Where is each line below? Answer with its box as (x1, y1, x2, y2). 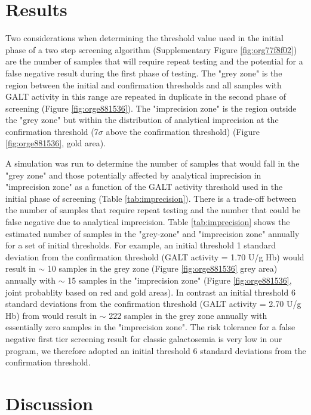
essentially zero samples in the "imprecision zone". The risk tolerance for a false (5, 321, 295, 333)
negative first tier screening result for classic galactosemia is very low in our (5, 332, 282, 345)
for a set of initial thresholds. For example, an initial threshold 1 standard (5, 239, 276, 251)
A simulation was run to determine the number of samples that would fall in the (5, 157, 300, 170)
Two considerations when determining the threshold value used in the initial (5, 32, 284, 44)
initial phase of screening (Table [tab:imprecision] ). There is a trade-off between (5, 192, 297, 204)
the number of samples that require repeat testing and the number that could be (5, 204, 301, 216)
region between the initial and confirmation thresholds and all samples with (5, 78, 282, 91)
